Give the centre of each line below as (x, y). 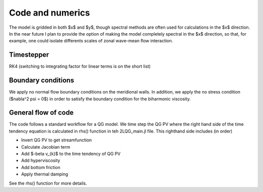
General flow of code (41, 113)
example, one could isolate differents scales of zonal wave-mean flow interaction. (91, 41)
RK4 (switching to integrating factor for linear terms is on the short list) (80, 66)
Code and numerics (49, 13)
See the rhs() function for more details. (48, 183)
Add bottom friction (41, 167)
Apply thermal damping (45, 174)
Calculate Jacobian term (46, 147)
